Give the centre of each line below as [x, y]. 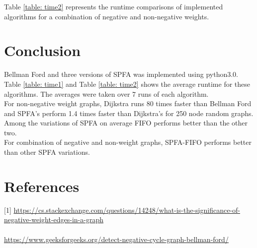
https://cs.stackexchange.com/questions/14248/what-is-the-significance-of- [127, 210]
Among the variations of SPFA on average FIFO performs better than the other [126, 123]
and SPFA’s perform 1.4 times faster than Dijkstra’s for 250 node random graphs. [129, 113]
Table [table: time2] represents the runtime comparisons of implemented [114, 6]
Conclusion [43, 50]
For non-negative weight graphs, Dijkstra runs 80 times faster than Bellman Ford [128, 103]
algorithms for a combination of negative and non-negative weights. [107, 16]
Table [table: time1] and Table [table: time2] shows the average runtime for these [127, 84]
